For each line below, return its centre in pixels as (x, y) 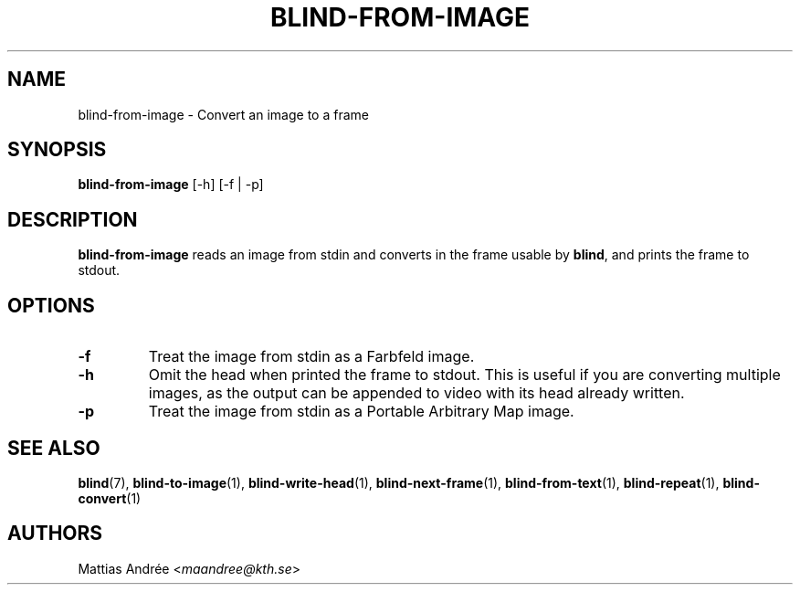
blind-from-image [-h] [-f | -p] (171, 185)
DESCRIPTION (73, 219)
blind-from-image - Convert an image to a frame (223, 114)
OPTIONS (51, 305)
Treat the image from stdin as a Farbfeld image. (311, 357)
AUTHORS (55, 534)
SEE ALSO (54, 448)
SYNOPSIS (57, 150)
